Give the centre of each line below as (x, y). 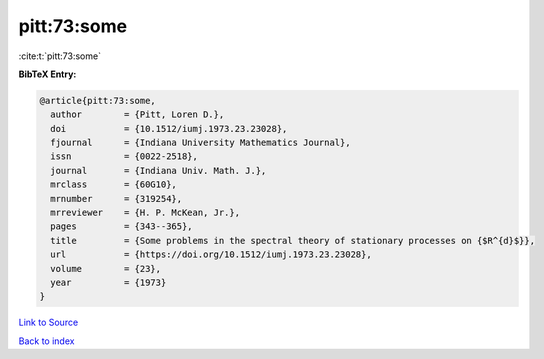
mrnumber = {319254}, (116, 198)
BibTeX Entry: (47, 74)
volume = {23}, (106, 268)
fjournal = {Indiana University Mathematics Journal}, (200, 143)
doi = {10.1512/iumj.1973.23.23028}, (169, 128)
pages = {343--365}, (122, 226)
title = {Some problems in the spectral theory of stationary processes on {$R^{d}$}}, (292, 240)
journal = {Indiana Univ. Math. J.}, (158, 170)
